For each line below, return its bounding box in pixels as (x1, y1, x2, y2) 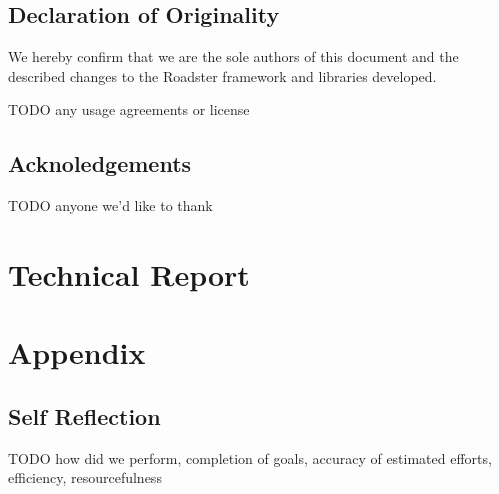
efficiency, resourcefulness (8, 467, 162, 488)
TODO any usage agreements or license (8, 99, 250, 120)
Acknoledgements (8, 148, 192, 179)
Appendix (8, 332, 146, 373)
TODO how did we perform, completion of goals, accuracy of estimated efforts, (8, 447, 492, 468)
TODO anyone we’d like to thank (8, 195, 213, 216)
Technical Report (8, 253, 250, 294)
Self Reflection (8, 400, 161, 431)
